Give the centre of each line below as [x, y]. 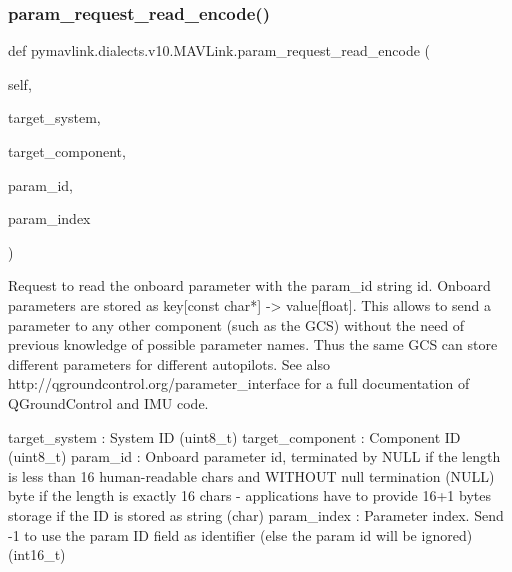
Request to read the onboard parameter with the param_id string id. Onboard [249, 285]
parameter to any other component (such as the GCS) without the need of [236, 324]
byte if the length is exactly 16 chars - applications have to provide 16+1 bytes [249, 495]
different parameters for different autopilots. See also [169, 363]
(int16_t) [37, 554]
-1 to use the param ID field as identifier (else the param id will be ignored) [240, 534]
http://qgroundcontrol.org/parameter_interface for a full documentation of [239, 383]
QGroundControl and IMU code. [108, 402]
